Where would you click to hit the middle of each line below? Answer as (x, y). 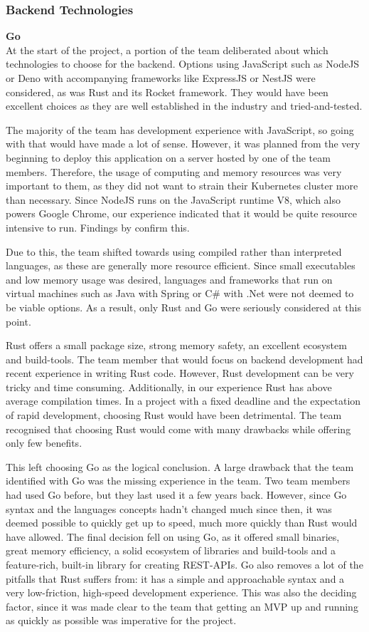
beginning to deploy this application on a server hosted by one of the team (168, 157)
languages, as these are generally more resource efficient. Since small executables (181, 265)
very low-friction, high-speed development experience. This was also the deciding (181, 592)
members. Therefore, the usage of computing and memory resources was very (174, 171)
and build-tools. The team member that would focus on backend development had (184, 359)
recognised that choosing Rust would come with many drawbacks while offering (178, 429)
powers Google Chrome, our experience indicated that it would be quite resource (181, 213)
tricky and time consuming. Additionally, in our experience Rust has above (169, 387)
